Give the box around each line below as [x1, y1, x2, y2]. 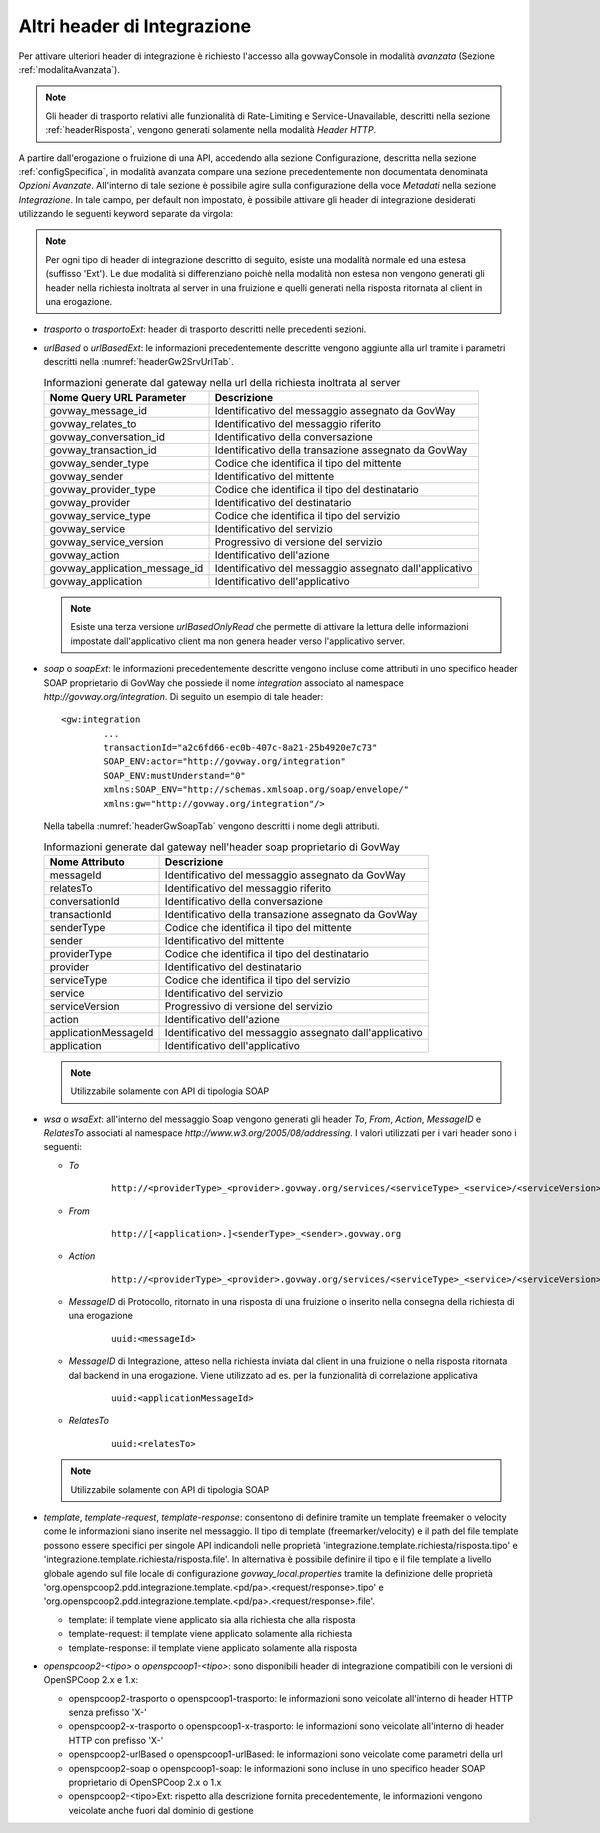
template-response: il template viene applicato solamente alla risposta [68, 1641, 358, 1654]
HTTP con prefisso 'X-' [68, 1734, 164, 1746]
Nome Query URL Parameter [49, 390, 187, 404]
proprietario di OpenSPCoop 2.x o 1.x [68, 1776, 222, 1789]
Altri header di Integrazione [18, 15, 252, 37]
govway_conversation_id [49, 430, 165, 444]
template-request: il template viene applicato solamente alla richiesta [68, 1628, 353, 1640]
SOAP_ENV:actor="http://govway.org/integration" [103, 756, 347, 767]
